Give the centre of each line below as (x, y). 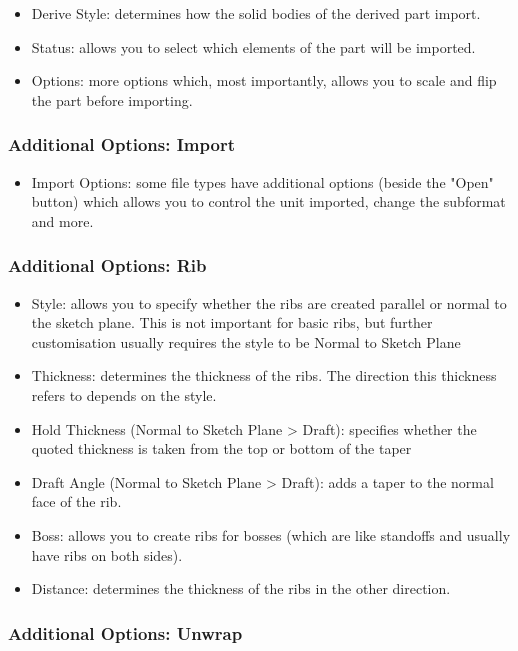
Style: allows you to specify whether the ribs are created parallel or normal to (269, 302)
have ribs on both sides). (107, 554)
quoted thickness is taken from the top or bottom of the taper (221, 448)
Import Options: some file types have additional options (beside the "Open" (262, 181)
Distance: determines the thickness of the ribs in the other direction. (241, 588)
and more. (62, 220)
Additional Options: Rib (107, 265)
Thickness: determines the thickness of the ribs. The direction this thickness (264, 375)
